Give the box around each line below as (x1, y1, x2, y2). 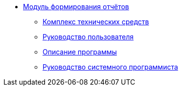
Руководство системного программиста (43, 63, 178, 71)
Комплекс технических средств (43, 18, 149, 26)
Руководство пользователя (43, 33, 134, 41)
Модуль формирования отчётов (23, 2, 129, 11)
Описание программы (43, 48, 117, 56)
